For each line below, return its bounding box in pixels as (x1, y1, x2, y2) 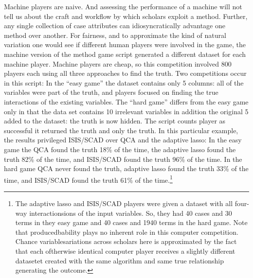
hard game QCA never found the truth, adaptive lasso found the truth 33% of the (4, 163, 249, 174)
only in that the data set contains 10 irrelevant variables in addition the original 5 (4, 106, 249, 116)
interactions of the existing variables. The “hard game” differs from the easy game (4, 96, 249, 106)
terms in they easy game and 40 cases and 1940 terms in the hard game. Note (15, 217, 248, 227)
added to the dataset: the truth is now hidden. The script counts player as (4, 116, 226, 126)
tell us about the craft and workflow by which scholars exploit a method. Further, (4, 11, 248, 21)
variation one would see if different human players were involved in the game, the (4, 39, 246, 50)
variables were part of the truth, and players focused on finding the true (4, 87, 218, 97)
